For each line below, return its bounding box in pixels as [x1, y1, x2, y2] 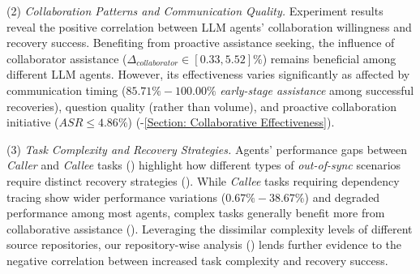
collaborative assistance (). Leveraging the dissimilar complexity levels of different [6, 220, 413, 237]
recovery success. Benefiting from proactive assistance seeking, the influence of [6, 34, 395, 51]
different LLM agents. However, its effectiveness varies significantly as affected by [6, 66, 410, 83]
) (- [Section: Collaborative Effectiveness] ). [127, 113, 335, 131]
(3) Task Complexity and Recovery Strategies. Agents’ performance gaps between [6, 140, 408, 157]
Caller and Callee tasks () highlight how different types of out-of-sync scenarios [6, 156, 401, 173]
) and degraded [304, 188, 380, 205]
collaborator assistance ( [6, 49, 127, 66]
